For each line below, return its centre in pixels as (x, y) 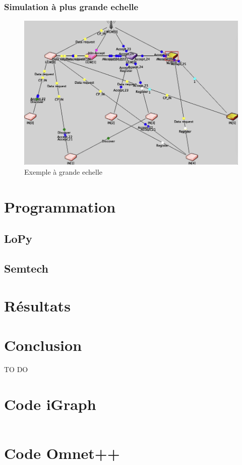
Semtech (26, 268)
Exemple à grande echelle (63, 171)
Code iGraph (50, 404)
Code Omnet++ (62, 453)
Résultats (37, 305)
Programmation (60, 206)
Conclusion (43, 345)
